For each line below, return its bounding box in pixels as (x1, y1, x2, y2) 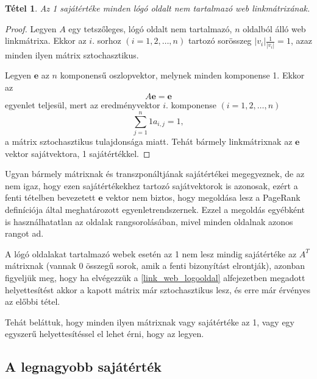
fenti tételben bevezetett (5, 191, 96, 204)
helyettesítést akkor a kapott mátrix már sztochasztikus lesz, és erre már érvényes (5, 283, 310, 296)
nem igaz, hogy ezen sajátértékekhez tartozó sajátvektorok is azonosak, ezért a (5, 179, 298, 192)
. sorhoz (92, 34, 121, 47)
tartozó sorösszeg (188, 34, 252, 47)
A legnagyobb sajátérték (5, 357, 162, 376)
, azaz (290, 34, 312, 47)
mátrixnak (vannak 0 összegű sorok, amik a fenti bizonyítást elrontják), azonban (5, 259, 305, 272)
